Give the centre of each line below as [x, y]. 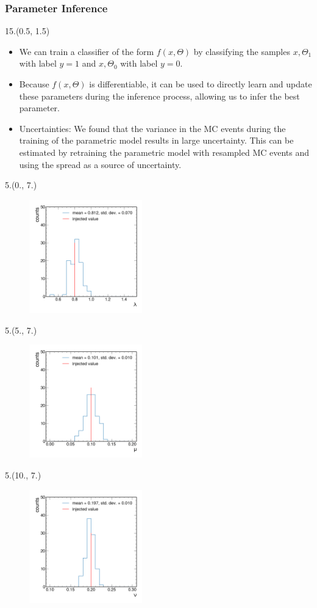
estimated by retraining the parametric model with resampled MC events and [164, 152]
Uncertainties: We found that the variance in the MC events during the [152, 128]
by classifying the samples [242, 51]
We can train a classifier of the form [87, 51]
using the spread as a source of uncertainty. [100, 164]
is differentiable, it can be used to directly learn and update [201, 84]
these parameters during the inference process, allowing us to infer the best [159, 96]
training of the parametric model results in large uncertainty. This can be [156, 140]
